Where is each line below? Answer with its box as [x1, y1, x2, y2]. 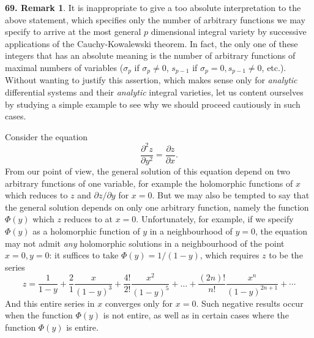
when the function [5, 309, 73, 321]
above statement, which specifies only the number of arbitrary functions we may [5, 13, 305, 26]
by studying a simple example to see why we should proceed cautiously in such [5, 97, 301, 110]
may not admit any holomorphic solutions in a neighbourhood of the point [5, 236, 285, 249]
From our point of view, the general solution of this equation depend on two [5, 164, 291, 177]
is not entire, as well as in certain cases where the [103, 309, 289, 321]
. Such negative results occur [196, 296, 304, 309]
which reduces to [5, 189, 68, 201]
